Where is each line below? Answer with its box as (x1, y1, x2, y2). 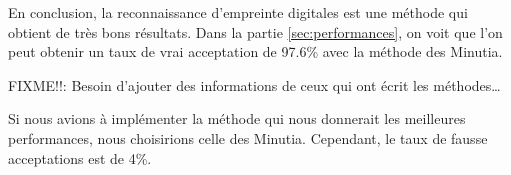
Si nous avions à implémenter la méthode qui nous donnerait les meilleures (8, 108, 466, 129)
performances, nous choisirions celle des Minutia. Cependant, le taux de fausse (8, 127, 488, 148)
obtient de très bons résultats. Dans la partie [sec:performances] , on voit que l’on (8, 21, 503, 42)
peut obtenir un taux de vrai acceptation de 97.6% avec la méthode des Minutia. (8, 41, 503, 62)
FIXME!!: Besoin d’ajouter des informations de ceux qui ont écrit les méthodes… (8, 74, 501, 95)
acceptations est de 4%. (8, 147, 152, 168)
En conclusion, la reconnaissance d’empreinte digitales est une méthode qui (8, 2, 468, 22)
